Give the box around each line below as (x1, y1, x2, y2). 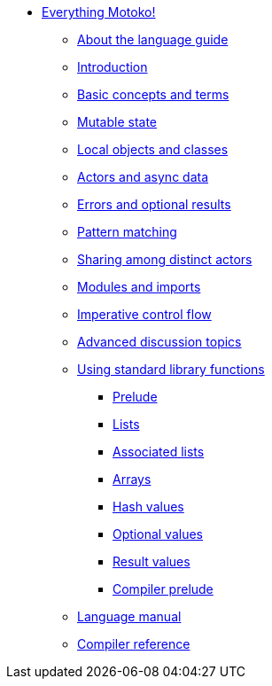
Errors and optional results (77, 197, 231, 212)
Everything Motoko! (42, 4, 156, 19)
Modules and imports (77, 279, 201, 294)
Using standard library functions (77, 362, 265, 377)
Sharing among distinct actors (77, 252, 253, 267)
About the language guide (77, 32, 229, 47)
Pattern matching (77, 224, 177, 239)
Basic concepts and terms (77, 87, 229, 102)
